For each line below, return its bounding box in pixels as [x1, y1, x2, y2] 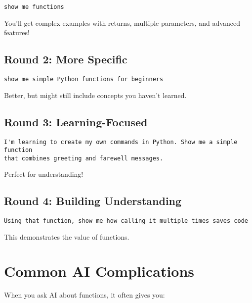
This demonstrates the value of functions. [4, 231, 129, 242]
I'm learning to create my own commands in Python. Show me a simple [4, 138, 238, 146]
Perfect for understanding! [4, 169, 84, 179]
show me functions [4, 3, 64, 10]
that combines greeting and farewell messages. [4, 154, 164, 162]
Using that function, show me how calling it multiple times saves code [4, 217, 248, 225]
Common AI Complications [4, 260, 195, 281]
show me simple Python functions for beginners [4, 76, 164, 83]
